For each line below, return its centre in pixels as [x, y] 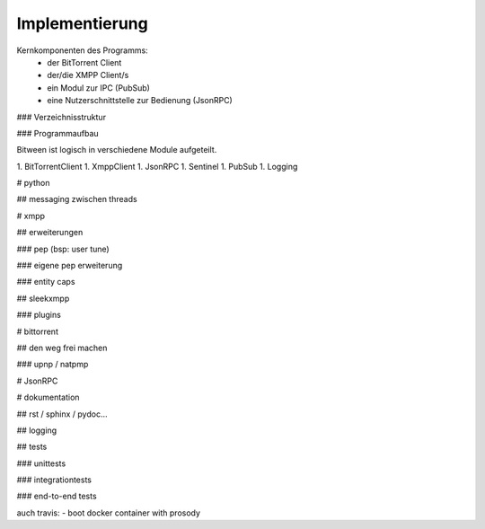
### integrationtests [54, 480]
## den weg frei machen [62, 348]
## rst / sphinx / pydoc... [62, 414]
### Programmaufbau [57, 133]
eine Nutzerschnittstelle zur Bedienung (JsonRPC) [140, 101]
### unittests [41, 463]
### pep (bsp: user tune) [63, 249]
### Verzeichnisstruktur [62, 117]
